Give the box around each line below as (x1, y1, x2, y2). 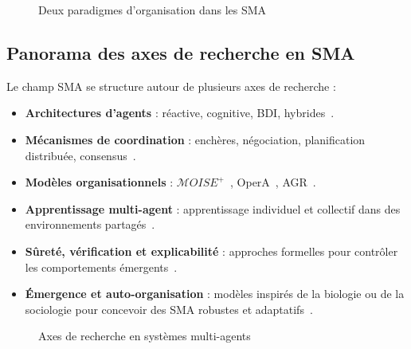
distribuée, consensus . (25, 147, 136, 163)
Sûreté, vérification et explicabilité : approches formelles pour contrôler (25, 242, 398, 259)
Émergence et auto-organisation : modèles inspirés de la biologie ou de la (25, 285, 405, 302)
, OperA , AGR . (230, 174, 316, 190)
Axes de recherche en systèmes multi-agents (38, 327, 251, 344)
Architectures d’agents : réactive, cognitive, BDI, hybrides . (25, 104, 335, 121)
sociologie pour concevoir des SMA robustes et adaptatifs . (25, 300, 313, 317)
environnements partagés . (25, 216, 155, 233)
